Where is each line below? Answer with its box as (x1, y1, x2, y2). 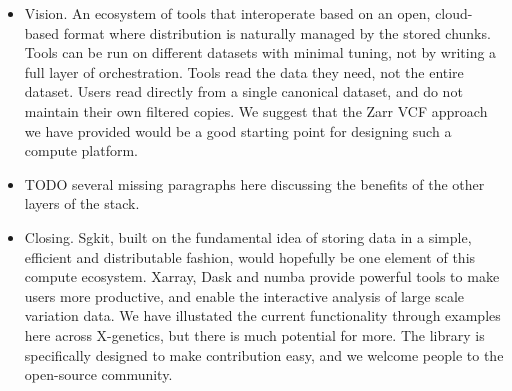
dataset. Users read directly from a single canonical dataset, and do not (24, 81, 463, 102)
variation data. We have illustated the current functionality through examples (24, 305, 501, 326)
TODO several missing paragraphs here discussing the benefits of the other (24, 173, 485, 194)
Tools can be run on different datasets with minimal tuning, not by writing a (24, 42, 497, 63)
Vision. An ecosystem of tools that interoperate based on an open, (24, 3, 431, 23)
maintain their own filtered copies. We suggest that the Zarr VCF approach (24, 100, 488, 121)
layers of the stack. (24, 193, 140, 214)
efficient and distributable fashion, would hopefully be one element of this (24, 246, 476, 267)
